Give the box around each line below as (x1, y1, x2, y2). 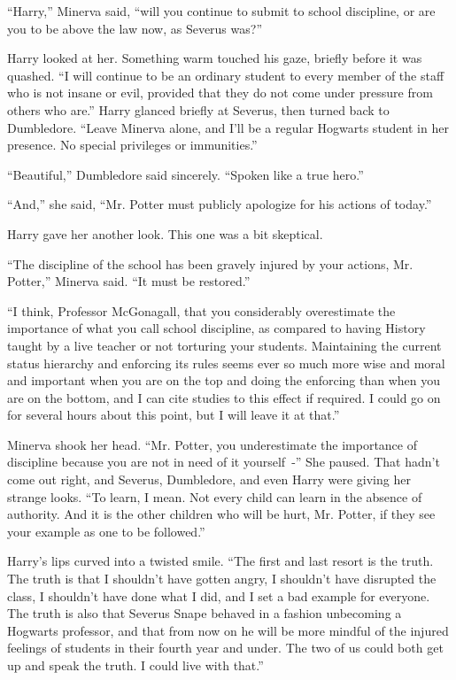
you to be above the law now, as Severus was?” (7, 19, 262, 37)
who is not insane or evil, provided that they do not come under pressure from (7, 83, 433, 102)
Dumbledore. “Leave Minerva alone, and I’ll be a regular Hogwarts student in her (7, 118, 449, 136)
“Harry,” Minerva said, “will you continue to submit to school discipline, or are (7, 2, 436, 19)
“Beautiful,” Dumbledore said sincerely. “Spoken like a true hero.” (7, 165, 364, 183)
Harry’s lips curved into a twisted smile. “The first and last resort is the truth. (7, 552, 434, 570)
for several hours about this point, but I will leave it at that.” (7, 406, 340, 424)
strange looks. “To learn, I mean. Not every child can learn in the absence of (7, 487, 422, 506)
